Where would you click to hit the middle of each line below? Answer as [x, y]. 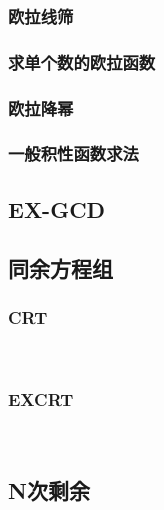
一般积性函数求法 [73, 153]
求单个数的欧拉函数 [82, 61]
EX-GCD [57, 208]
